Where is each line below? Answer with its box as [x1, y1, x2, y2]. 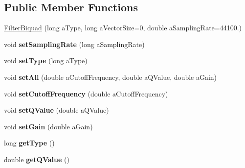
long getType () [4, 138, 55, 148]
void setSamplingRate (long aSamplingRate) [4, 39, 145, 49]
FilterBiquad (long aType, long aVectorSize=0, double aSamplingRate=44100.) [4, 23, 242, 33]
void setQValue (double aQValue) [4, 105, 109, 115]
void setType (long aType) [4, 55, 88, 66]
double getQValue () [4, 154, 69, 164]
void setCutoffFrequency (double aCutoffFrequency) [4, 88, 168, 98]
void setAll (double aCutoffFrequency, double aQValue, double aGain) [4, 72, 217, 82]
